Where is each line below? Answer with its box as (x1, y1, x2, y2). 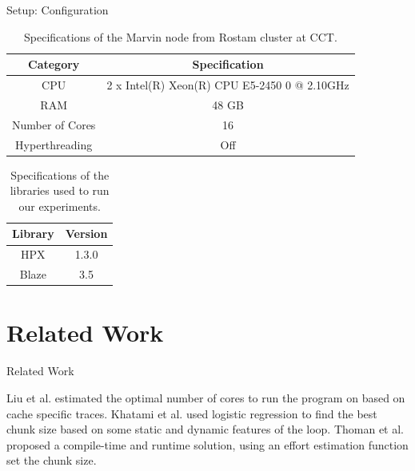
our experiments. (18, 197, 101, 214)
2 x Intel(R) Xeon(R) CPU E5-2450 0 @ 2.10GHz (106, 77, 349, 93)
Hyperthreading (15, 136, 93, 152)
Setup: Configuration (6, 2, 109, 18)
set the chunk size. (6, 452, 97, 469)
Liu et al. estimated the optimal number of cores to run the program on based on (6, 389, 405, 406)
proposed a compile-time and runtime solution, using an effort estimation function (6, 436, 409, 453)
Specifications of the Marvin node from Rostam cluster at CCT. (24, 28, 337, 45)
